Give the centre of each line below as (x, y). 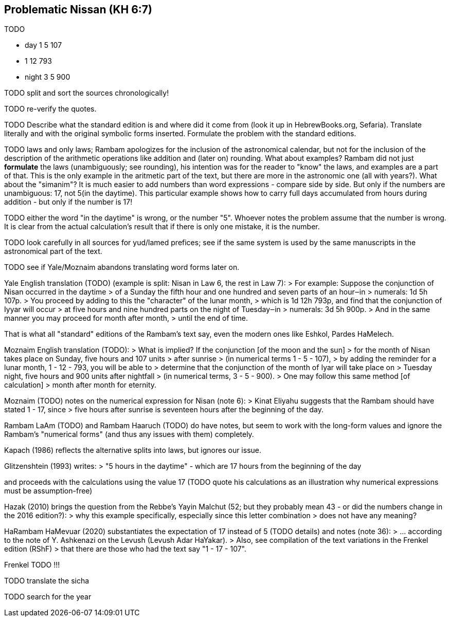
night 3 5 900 (48, 77)
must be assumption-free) (48, 491)
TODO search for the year (48, 597)
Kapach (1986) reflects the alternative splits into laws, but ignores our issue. (133, 450)
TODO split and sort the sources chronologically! (87, 93)
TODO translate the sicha (47, 581)
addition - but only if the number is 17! (68, 202)
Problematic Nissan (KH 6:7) (78, 10)
